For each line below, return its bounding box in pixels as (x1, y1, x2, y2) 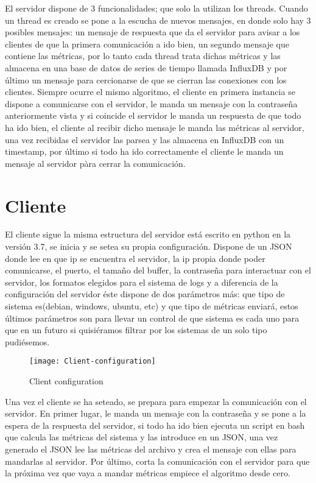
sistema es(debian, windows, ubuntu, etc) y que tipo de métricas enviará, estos (5, 300, 298, 312)
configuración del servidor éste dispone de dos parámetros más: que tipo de (5, 287, 285, 300)
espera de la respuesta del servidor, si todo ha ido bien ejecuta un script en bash (5, 418, 305, 431)
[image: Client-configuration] (29, 357, 156, 366)
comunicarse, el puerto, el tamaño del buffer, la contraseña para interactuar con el (5, 264, 311, 277)
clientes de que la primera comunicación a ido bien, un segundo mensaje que (5, 37, 289, 50)
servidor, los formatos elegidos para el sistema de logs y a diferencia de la (5, 275, 278, 288)
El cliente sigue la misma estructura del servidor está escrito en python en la (5, 228, 291, 241)
